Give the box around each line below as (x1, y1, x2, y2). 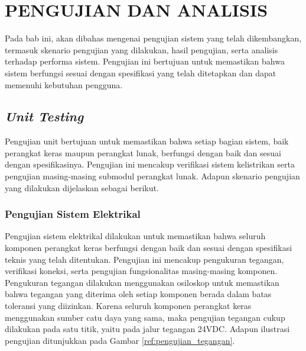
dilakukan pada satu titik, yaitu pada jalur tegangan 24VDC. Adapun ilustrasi (5, 323, 290, 335)
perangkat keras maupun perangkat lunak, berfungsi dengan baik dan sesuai (5, 146, 281, 159)
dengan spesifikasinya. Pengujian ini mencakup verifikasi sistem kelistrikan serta (5, 158, 295, 170)
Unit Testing (5, 107, 84, 125)
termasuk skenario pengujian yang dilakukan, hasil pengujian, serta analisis (5, 43, 278, 56)
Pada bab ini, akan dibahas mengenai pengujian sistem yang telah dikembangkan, (5, 32, 302, 44)
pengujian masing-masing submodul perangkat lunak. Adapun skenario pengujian (5, 170, 300, 182)
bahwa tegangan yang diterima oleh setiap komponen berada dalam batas (5, 288, 272, 300)
